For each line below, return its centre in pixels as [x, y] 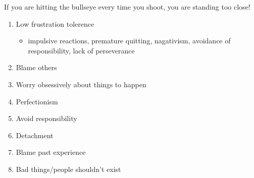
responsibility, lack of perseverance [81, 50]
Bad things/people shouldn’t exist [68, 169]
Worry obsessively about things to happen [81, 84]
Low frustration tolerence [55, 23]
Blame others [36, 67]
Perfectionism [37, 101]
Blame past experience [51, 152]
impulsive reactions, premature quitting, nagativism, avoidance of [129, 41]
